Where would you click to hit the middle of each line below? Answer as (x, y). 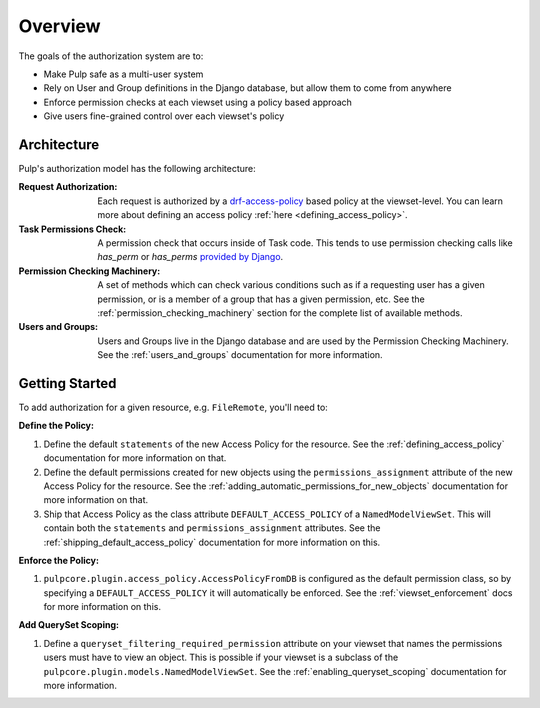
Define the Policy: (56, 426)
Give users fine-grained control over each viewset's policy (164, 116)
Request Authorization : (68, 187)
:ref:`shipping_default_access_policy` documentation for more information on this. (212, 542)
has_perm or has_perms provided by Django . (190, 257)
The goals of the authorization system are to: (111, 56)
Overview (59, 26)
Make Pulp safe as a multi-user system (123, 74)
